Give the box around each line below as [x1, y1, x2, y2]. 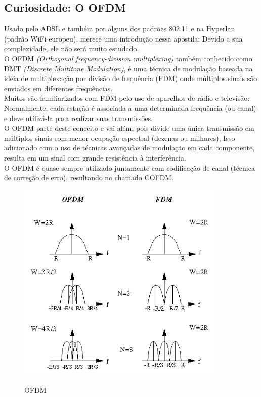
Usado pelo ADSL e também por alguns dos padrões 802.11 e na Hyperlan [4, 23, 235, 34]
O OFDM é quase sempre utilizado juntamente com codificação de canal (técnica [4, 162, 255, 173]
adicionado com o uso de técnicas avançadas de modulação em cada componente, [4, 142, 255, 153]
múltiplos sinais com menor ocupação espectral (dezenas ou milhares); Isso [4, 132, 235, 143]
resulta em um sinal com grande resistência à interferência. [4, 152, 186, 163]
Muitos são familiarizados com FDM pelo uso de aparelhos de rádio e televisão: [4, 93, 250, 103]
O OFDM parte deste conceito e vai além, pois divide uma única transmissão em [4, 123, 254, 133]
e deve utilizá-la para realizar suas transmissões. [4, 112, 153, 123]
